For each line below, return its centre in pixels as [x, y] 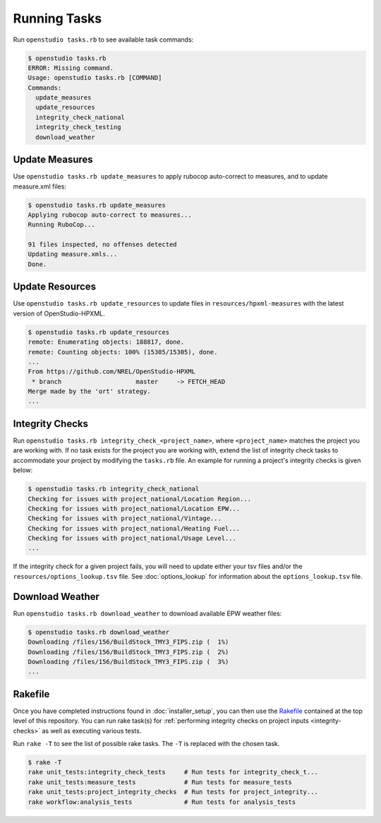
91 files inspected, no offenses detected [102, 245]
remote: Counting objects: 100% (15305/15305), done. [123, 352]
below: [23, 470]
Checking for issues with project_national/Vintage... [125, 518]
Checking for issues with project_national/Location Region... [140, 499]
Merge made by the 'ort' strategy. [89, 391]
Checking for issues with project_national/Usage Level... [132, 539]
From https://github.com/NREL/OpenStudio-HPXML [111, 372]
